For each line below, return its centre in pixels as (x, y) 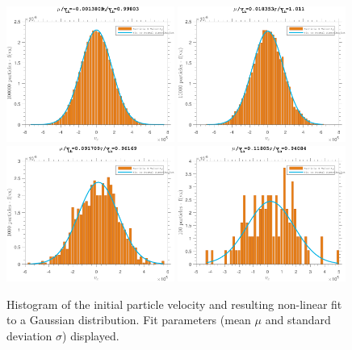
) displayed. (91, 335)
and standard (298, 320)
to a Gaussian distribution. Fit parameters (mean (129, 320)
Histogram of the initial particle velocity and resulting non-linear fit (174, 304)
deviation (29, 335)
